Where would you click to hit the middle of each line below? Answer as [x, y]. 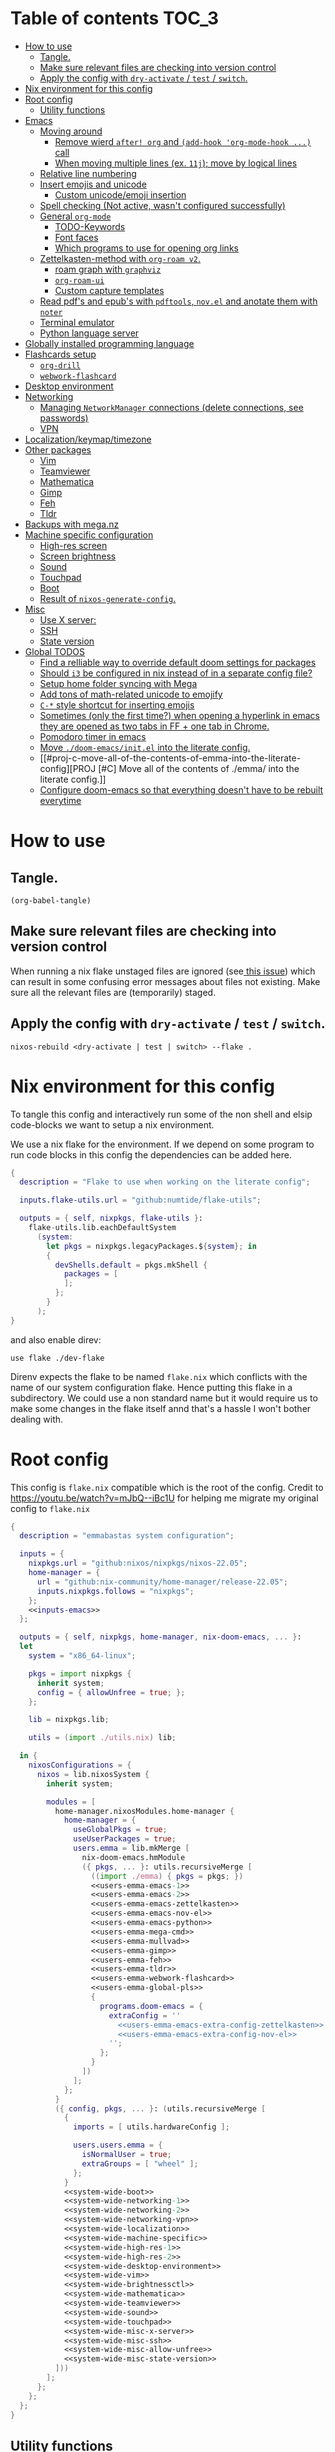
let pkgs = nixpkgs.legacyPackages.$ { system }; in [151, 1246]
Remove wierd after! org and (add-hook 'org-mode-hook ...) [183, 141]
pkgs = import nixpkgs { [80, 1673]
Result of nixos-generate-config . [108, 598]
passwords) [64, 418]
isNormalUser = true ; [126, 2155]
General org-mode [75, 216]
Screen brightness [78, 556]
